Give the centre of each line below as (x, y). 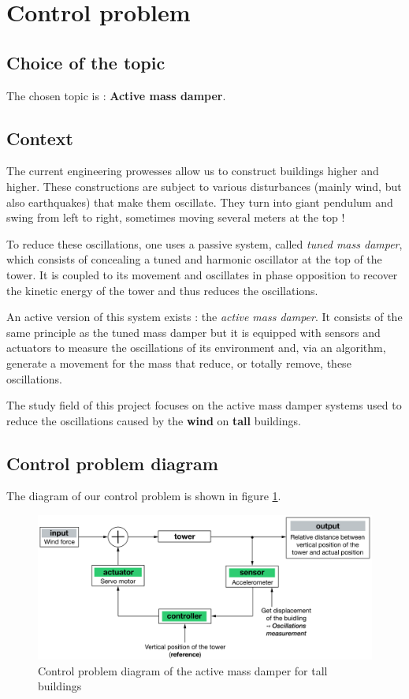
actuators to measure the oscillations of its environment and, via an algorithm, (196, 348)
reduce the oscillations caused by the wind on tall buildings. (154, 420)
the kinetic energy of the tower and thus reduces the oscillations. (162, 290)
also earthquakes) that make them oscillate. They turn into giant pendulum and (200, 202)
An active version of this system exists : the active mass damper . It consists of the (204, 317)
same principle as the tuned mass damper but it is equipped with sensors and (193, 332)
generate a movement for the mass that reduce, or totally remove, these (179, 363)
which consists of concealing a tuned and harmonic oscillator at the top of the (194, 259)
